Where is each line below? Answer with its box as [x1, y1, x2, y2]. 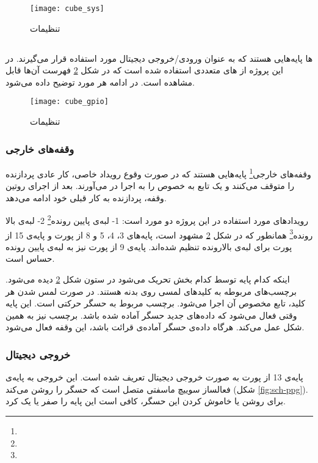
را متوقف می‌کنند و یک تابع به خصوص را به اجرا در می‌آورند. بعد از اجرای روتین [5, 179, 295, 192]
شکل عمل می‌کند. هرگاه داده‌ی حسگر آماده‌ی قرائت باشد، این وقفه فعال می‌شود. [5, 320, 305, 333]
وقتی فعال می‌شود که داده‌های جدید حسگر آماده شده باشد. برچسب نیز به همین [5, 308, 297, 321]
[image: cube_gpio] [30, 97, 109, 106]
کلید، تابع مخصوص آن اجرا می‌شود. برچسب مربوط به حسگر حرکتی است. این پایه [5, 297, 305, 309]
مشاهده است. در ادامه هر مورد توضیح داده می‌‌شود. [5, 75, 195, 88]
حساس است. [5, 252, 55, 265]
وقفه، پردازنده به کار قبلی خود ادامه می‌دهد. [5, 191, 167, 204]
